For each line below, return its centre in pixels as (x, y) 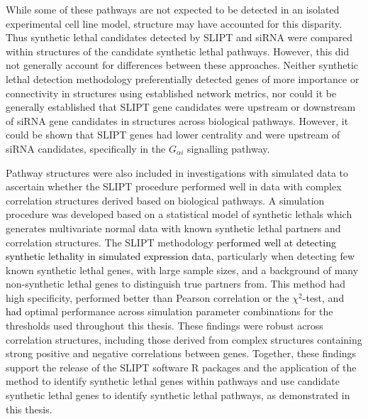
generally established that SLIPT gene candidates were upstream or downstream (181, 107)
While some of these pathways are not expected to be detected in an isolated (173, 9)
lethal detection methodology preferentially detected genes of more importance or (183, 78)
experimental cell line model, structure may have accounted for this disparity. (174, 23)
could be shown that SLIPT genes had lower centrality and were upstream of (173, 135)
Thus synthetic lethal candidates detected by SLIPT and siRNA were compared (179, 37)
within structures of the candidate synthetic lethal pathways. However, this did (178, 51)
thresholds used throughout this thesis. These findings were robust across (165, 326)
